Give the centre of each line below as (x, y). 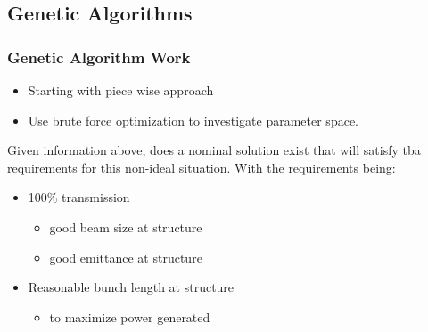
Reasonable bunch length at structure (131, 287)
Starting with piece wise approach (121, 90)
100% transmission (79, 197)
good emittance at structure (126, 257)
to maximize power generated (130, 316)
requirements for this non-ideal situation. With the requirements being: (202, 167)
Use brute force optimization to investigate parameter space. (193, 120)
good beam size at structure (126, 227)
